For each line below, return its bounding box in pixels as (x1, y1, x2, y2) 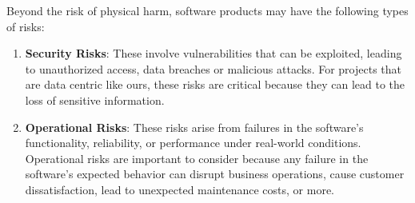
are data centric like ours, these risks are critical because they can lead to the (25, 76, 405, 93)
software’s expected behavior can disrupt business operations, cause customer (25, 165, 405, 182)
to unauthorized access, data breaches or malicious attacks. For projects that (25, 60, 402, 77)
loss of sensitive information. (25, 91, 165, 108)
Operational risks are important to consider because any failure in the (25, 149, 369, 166)
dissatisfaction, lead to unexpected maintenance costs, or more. (25, 181, 335, 197)
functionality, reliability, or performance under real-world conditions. (25, 134, 361, 151)
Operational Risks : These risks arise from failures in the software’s (25, 118, 364, 135)
